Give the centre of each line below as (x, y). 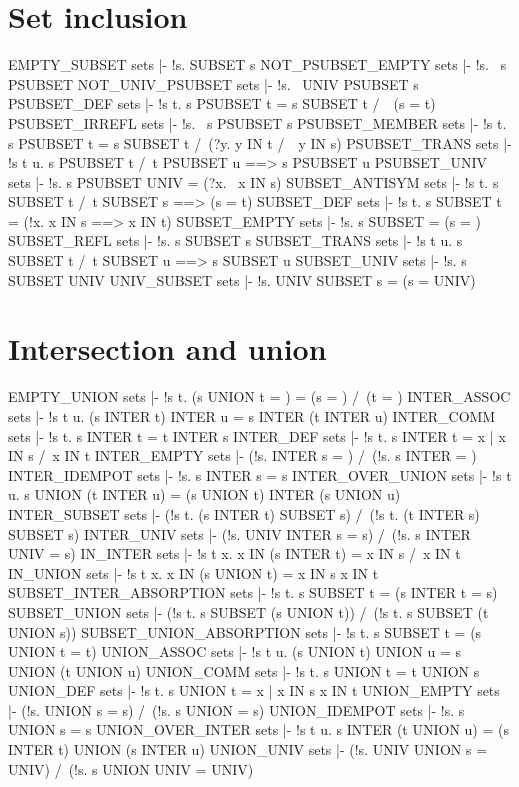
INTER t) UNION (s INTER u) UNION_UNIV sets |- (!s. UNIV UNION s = (248, 749)
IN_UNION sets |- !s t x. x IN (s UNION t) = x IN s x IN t (193, 572)
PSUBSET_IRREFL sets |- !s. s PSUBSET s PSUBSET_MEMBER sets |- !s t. (257, 122)
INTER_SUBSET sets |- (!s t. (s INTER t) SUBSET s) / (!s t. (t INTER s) (244, 513)
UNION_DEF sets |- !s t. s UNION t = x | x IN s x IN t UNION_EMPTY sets (254, 690)
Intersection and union (167, 348)
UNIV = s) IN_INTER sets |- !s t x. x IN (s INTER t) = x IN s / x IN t (234, 553)
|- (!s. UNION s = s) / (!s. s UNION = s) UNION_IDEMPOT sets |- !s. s (236, 709)
